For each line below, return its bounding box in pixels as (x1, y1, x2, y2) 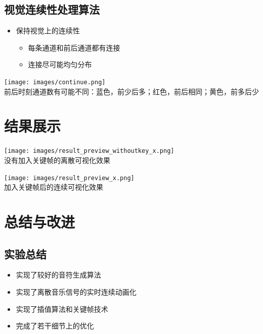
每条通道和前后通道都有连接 (28, 42, 120, 52)
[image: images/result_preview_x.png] (4, 174, 135, 182)
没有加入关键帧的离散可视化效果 (4, 155, 110, 165)
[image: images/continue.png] (4, 78, 106, 86)
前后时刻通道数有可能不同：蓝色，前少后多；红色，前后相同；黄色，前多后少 (4, 86, 259, 96)
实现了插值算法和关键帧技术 (16, 303, 108, 314)
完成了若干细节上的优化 (16, 320, 94, 331)
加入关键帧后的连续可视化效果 (4, 182, 103, 192)
